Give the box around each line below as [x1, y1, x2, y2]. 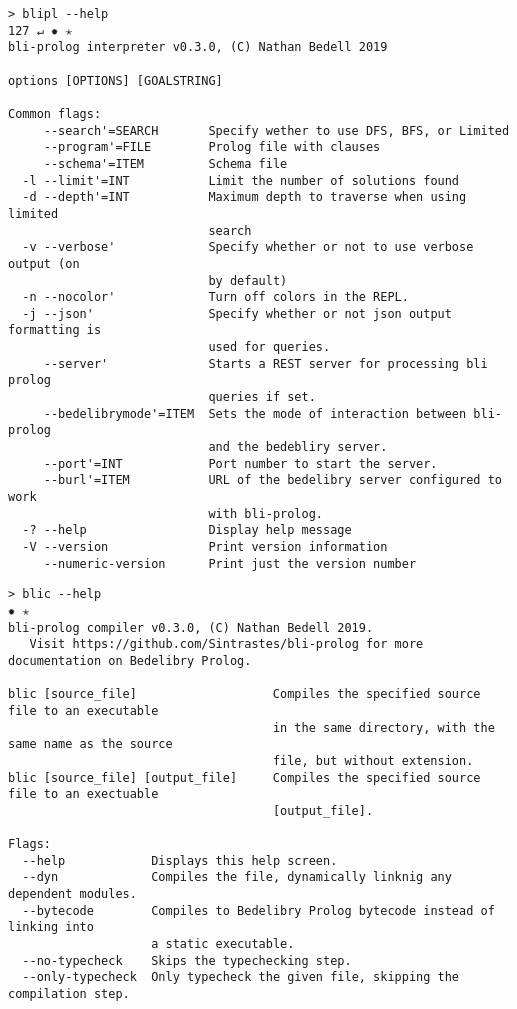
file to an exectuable [8, 787, 159, 802]
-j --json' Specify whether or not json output [22, 306, 452, 321]
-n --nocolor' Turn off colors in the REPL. [22, 290, 409, 305]
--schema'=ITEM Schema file [43, 156, 288, 171]
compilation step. [8, 987, 130, 1002]
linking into [8, 920, 94, 935]
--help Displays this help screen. [22, 853, 338, 868]
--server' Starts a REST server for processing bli [43, 356, 488, 371]
